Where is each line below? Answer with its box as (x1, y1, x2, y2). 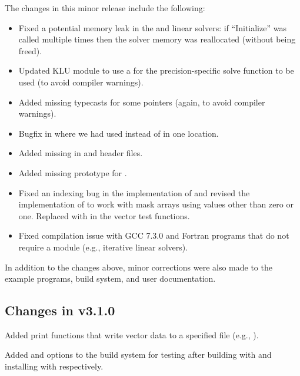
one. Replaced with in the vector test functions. (18, 209, 190, 222)
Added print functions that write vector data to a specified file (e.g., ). (5, 328, 259, 341)
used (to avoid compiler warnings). (18, 75, 144, 88)
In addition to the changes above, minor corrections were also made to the (5, 260, 272, 273)
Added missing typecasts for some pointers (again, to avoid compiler (18, 95, 265, 108)
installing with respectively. (5, 360, 104, 372)
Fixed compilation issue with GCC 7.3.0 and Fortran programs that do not (18, 229, 289, 242)
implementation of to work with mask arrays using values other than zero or (18, 198, 294, 210)
